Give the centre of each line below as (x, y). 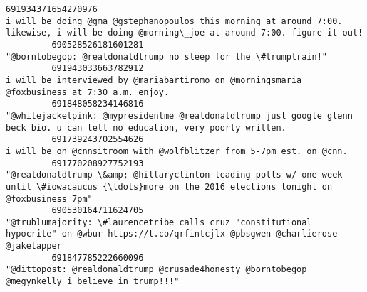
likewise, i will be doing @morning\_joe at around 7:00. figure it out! (185, 33)
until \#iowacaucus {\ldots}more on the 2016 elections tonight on (169, 186)
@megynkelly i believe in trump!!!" (93, 282)
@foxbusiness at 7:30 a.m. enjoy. (88, 92)
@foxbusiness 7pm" (49, 199)
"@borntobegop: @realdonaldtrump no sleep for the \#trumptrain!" (167, 56)
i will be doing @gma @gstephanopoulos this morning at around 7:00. (174, 21)
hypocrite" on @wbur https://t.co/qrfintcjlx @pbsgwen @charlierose (172, 234)
